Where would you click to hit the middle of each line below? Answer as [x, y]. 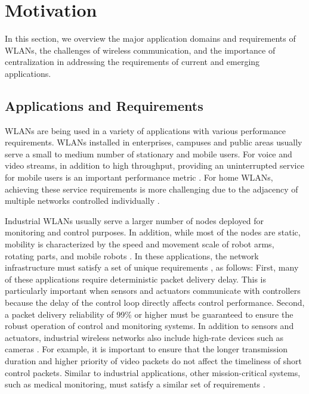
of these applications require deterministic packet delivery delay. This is [136, 279]
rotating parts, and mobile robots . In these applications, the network [132, 255]
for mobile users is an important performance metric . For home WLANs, [139, 177]
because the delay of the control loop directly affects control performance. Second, [155, 303]
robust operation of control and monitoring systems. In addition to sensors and [149, 326]
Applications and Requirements [104, 105]
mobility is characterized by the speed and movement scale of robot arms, [140, 244]
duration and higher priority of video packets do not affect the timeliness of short [153, 360]
